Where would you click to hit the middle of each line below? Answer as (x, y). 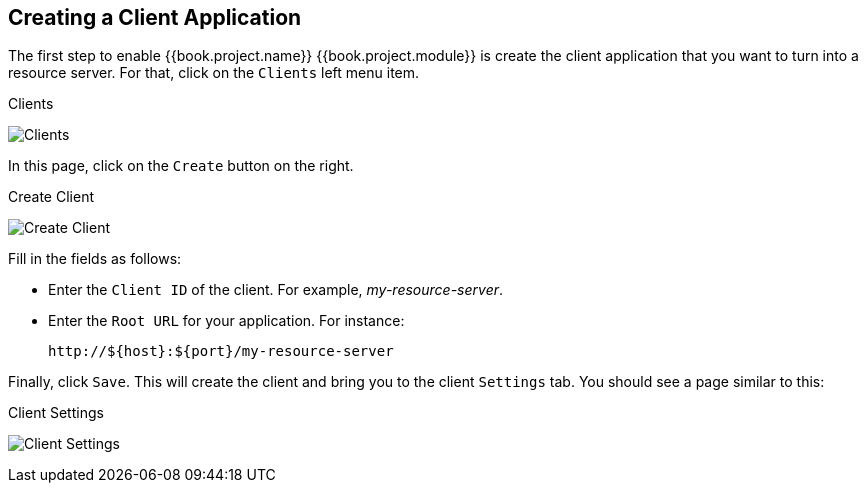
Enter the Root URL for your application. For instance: (226, 321)
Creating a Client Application (155, 17)
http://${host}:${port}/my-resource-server (221, 351)
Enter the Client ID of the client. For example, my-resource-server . (276, 290)
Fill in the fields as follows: (95, 259)
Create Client (51, 197)
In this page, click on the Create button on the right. (181, 166)
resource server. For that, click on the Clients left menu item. (214, 73)
